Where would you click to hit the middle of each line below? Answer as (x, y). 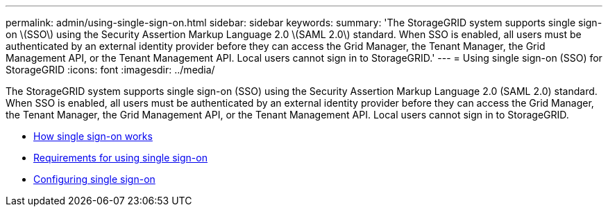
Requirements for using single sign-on (120, 158)
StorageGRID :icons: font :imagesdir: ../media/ (110, 70)
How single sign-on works (93, 136)
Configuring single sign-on (94, 179)
